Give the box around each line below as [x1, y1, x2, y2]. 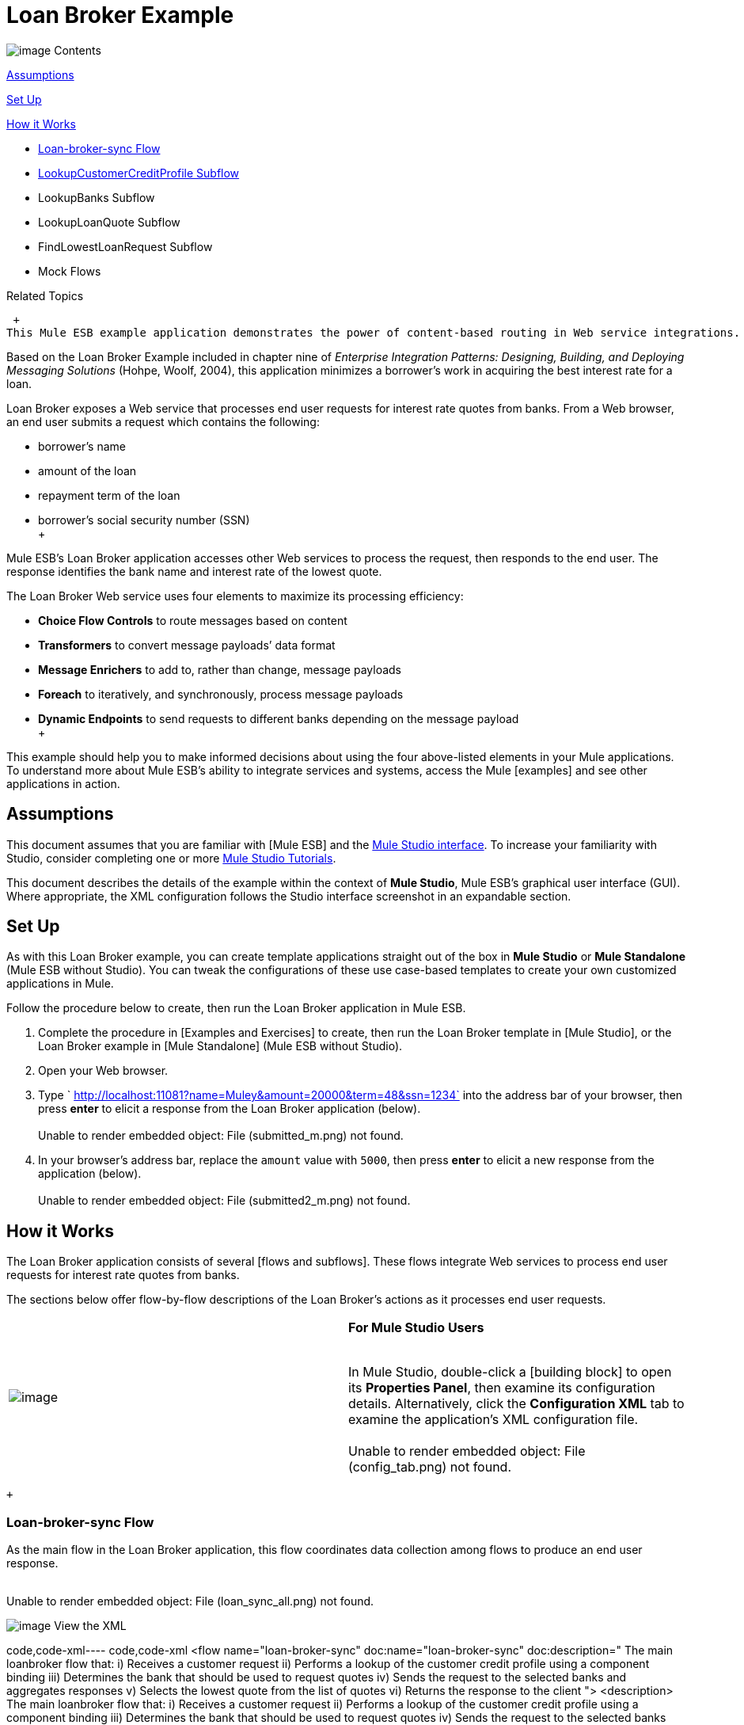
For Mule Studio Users [348, 1319, 484, 1336]
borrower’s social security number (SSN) [38, 512, 250, 527]
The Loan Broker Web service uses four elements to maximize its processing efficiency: [6, 588, 464, 603]
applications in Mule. [6, 977, 114, 991]
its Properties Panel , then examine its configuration [348, 1380, 655, 1396]
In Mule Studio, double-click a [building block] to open [348, 1364, 672, 1380]
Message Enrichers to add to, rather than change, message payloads [38, 662, 401, 676]
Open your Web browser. [38, 1064, 169, 1078]
